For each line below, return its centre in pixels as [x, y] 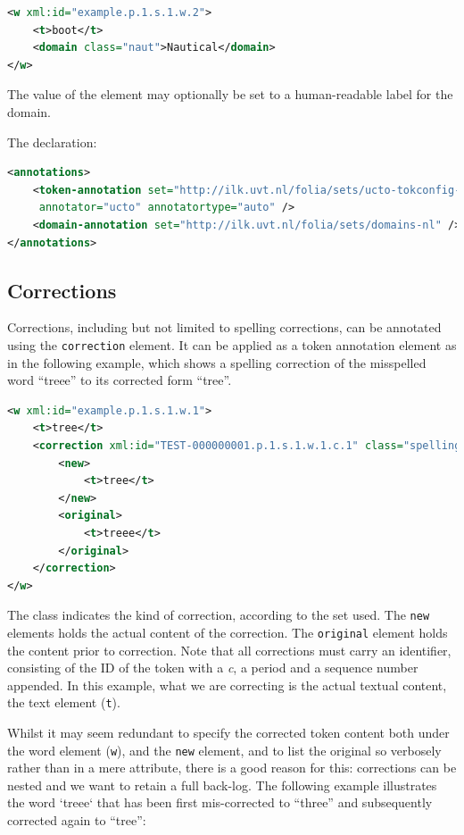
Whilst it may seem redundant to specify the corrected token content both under [228, 733]
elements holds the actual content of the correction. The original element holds [228, 632]
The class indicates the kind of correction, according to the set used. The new [219, 615]
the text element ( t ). [64, 702]
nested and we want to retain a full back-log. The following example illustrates [222, 785]
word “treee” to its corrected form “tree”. [120, 380]
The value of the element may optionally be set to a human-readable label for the [230, 94]
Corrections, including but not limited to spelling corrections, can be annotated [224, 327]
